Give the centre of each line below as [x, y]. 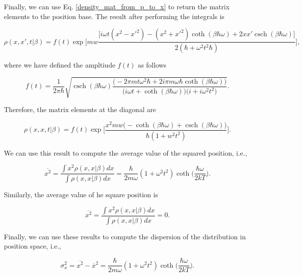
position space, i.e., [33, 246]
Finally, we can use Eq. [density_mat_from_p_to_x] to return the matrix [117, 6]
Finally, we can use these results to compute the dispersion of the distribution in [125, 236]
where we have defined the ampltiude [60, 65]
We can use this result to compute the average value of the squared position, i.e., [126, 152]
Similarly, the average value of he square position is [81, 195]
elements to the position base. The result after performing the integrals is [114, 16]
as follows [152, 65]
